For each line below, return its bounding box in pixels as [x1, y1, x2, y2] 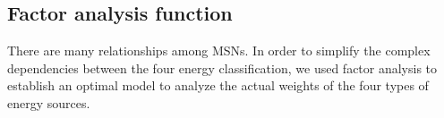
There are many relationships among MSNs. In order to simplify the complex [7, 41, 431, 60]
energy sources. [7, 93, 90, 112]
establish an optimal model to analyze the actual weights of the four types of [7, 76, 429, 95]
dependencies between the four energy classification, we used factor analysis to [7, 58, 438, 77]
